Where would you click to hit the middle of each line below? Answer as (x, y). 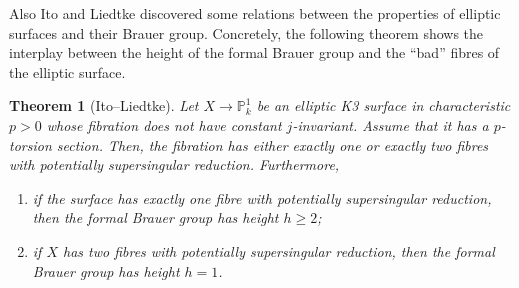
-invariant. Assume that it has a (390, 124)
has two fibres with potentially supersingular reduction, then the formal (279, 250)
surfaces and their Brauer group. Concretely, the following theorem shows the (246, 32)
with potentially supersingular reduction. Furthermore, (174, 164)
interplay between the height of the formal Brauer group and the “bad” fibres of (254, 52)
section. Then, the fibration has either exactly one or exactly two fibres (272, 144)
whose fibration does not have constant (164, 124)
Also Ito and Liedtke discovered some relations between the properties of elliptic (255, 13)
